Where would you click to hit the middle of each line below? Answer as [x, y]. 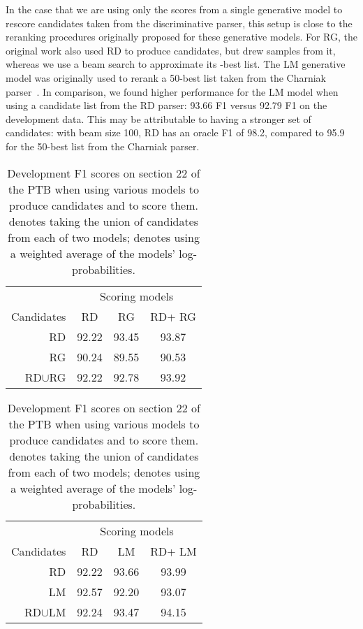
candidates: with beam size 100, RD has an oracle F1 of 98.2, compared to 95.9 [175, 132]
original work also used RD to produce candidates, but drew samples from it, [171, 50]
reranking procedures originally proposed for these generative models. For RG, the [182, 37]
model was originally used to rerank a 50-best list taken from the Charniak [166, 77]
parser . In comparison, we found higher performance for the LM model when [172, 91]
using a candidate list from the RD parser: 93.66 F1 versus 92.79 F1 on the [166, 105]
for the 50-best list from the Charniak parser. [103, 146]
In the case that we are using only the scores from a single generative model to [174, 9]
